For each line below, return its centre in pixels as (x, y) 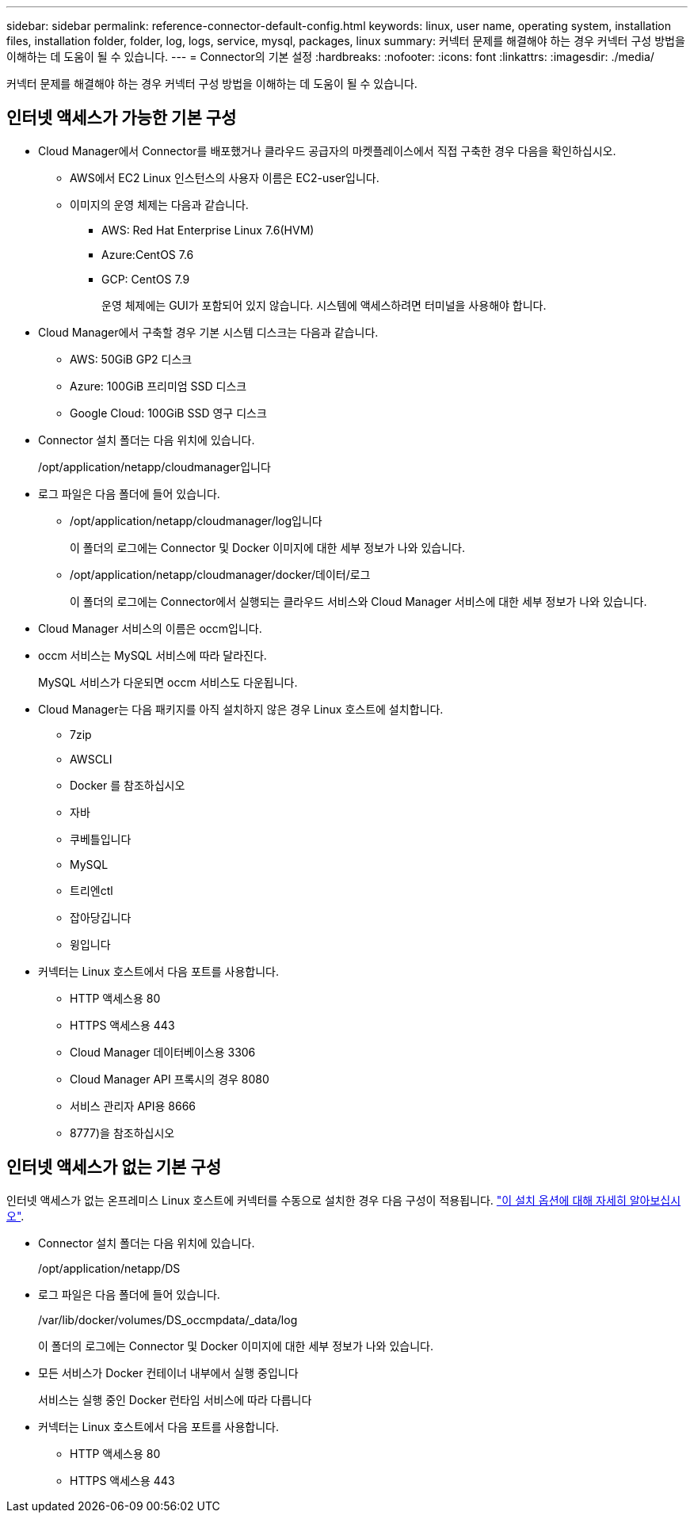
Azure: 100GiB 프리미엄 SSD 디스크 (158, 386)
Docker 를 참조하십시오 (128, 785)
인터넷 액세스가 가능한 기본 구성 (122, 118)
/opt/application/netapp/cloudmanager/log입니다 (196, 520)
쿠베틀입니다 (101, 839)
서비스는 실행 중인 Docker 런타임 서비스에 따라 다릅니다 (175, 1399)
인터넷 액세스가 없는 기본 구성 (114, 1167)
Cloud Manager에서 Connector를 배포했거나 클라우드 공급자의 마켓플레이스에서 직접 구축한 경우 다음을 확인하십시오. (327, 150)
